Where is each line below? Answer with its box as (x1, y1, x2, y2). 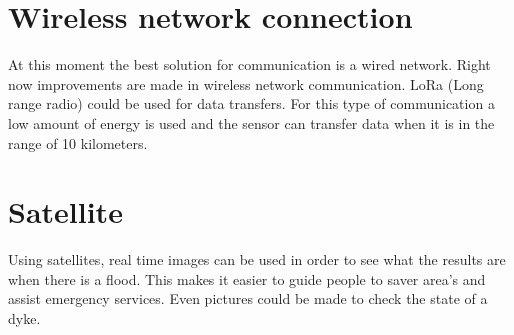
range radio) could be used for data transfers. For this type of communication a (8, 93, 495, 114)
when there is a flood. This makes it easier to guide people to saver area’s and (8, 268, 486, 289)
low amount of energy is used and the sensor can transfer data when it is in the (8, 112, 495, 133)
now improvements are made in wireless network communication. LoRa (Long (8, 73, 484, 94)
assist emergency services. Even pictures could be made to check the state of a (8, 288, 488, 309)
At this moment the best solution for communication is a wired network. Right (8, 54, 491, 75)
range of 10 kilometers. (8, 132, 148, 153)
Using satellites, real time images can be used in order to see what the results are (8, 249, 506, 270)
